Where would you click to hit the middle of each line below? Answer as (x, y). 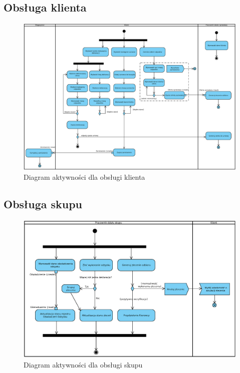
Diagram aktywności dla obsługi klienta (84, 177)
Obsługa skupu (43, 204)
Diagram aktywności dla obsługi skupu (83, 365)
